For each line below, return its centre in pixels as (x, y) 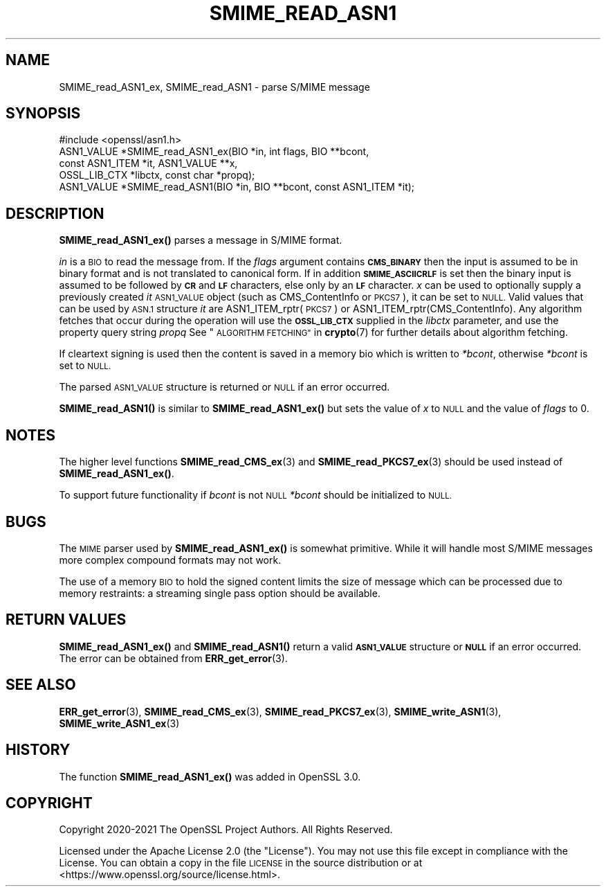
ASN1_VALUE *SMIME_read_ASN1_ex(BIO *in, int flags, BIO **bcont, (214, 152)
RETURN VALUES (66, 620)
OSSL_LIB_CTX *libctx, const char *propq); (157, 175)
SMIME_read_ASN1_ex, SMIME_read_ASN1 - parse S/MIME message (214, 87)
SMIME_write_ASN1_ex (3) (119, 723)
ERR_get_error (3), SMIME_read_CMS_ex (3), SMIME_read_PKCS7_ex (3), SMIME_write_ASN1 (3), (280, 711)
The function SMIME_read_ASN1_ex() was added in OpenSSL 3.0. (210, 776)
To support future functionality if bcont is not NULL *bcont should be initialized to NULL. (256, 495)
